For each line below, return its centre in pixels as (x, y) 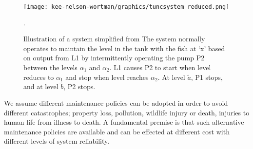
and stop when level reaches (107, 77)
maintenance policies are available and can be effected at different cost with (117, 131)
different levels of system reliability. (57, 141)
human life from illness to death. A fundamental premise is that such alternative (124, 122)
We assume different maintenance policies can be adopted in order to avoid (116, 103)
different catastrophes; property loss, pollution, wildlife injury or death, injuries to (127, 112)
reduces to (39, 77)
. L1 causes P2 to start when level (160, 67)
